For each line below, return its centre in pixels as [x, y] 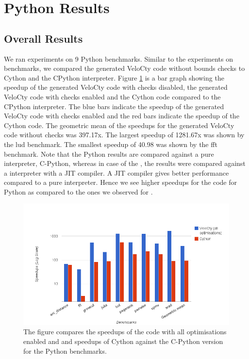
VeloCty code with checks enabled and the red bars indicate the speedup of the [122, 116]
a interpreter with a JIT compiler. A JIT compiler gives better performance [116, 172]
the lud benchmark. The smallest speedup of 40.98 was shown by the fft [111, 144]
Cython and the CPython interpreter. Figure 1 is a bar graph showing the [114, 77]
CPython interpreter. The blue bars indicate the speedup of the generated [114, 106]
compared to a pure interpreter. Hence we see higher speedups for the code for [121, 182]
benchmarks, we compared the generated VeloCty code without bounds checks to [124, 68]
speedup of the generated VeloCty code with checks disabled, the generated [116, 87]
